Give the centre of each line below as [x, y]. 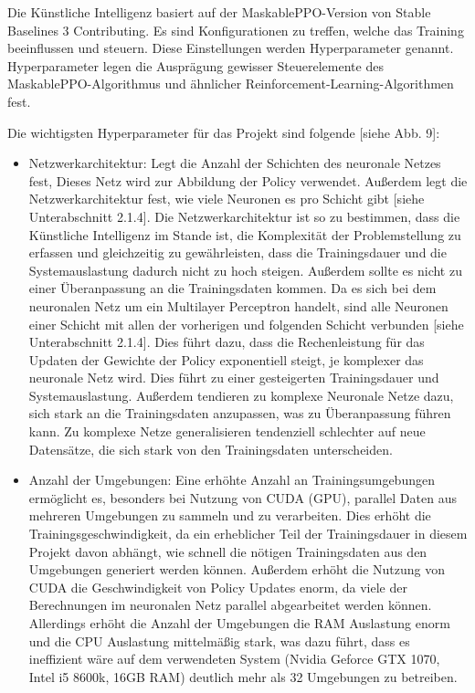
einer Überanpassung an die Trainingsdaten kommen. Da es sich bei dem [232, 288]
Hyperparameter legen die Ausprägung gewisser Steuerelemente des [195, 65]
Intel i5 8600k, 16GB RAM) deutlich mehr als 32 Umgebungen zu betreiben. [243, 676]
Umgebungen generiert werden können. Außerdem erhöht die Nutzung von [237, 569]
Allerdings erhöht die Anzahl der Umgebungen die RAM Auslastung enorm [239, 623]
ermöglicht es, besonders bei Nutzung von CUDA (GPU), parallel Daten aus [243, 497]
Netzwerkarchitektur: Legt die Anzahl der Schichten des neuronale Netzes [235, 163]
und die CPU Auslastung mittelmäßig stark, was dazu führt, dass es [219, 640]
